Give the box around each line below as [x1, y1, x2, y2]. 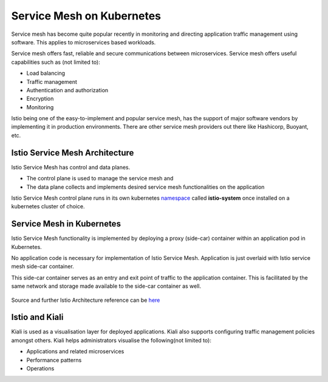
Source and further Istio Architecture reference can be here [11, 296, 160, 304]
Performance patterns [26, 356, 82, 364]
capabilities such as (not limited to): [11, 58, 100, 66]
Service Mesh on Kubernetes [11, 9, 161, 22]
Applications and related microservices [26, 348, 125, 355]
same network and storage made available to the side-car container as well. [11, 282, 202, 290]
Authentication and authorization [26, 86, 109, 94]
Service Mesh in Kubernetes [11, 219, 121, 229]
